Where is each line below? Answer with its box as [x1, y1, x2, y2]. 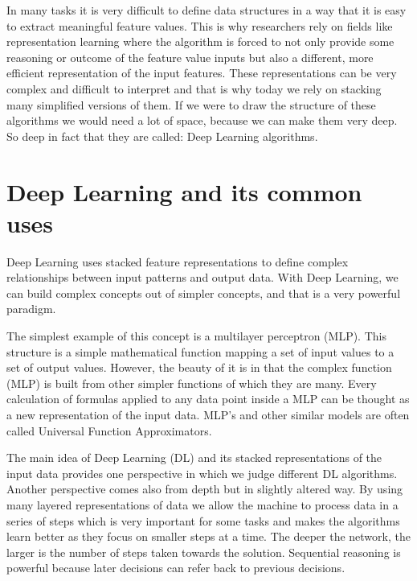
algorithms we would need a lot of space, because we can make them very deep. [6, 112, 398, 129]
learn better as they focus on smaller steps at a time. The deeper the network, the [6, 528, 411, 545]
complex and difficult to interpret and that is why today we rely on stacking [6, 80, 382, 97]
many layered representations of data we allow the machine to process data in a [6, 496, 399, 513]
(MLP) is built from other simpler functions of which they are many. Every [6, 374, 377, 391]
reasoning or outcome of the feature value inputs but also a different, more [6, 48, 374, 65]
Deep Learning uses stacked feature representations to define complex [6, 253, 349, 270]
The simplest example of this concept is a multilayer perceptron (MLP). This [6, 328, 386, 344]
